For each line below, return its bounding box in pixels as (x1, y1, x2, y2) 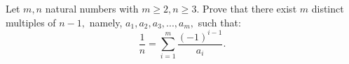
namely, (89, 15, 123, 29)
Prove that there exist (202, 1, 297, 15)
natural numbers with (45, 1, 139, 15)
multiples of (6, 15, 56, 29)
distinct (311, 1, 344, 15)
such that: (198, 15, 241, 29)
